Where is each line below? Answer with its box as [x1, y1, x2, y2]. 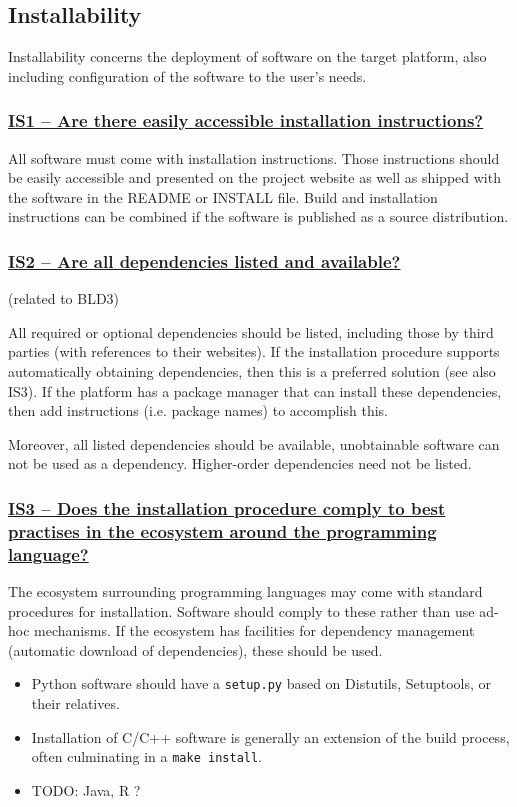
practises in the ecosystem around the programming [8, 518, 437, 543]
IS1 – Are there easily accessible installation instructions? [8, 108, 484, 133]
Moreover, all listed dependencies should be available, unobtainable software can [8, 433, 500, 454]
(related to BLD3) [8, 288, 120, 309]
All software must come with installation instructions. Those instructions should [8, 147, 500, 168]
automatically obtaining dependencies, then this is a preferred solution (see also [8, 360, 496, 381]
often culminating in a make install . [31, 746, 263, 767]
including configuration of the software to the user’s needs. [8, 65, 367, 86]
